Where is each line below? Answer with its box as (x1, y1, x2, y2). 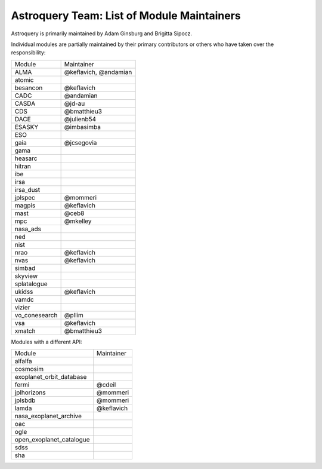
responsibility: (11, 49, 46, 56)
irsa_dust (14, 185, 41, 194)
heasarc (14, 154, 38, 163)
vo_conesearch (14, 311, 58, 319)
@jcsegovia (64, 138, 97, 146)
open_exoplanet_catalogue (14, 436, 90, 444)
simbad (14, 263, 36, 272)
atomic (14, 75, 34, 84)
